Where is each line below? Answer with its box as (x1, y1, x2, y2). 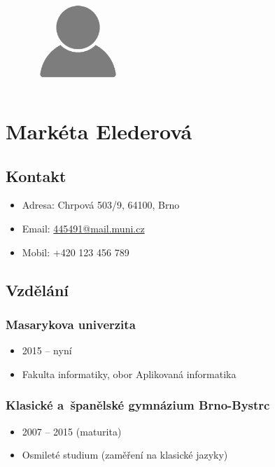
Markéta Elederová (6, 116, 192, 145)
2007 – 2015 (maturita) (22, 424, 122, 438)
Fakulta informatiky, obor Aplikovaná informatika (22, 366, 237, 381)
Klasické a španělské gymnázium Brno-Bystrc (6, 396, 270, 414)
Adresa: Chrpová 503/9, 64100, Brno (22, 197, 180, 212)
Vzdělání (6, 279, 69, 300)
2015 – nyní (22, 343, 72, 358)
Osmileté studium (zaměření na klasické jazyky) (22, 447, 228, 462)
